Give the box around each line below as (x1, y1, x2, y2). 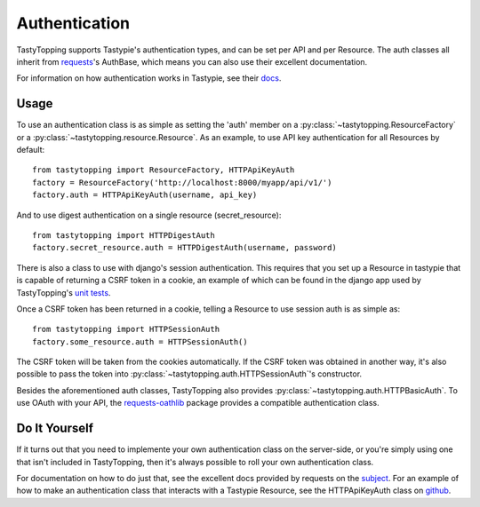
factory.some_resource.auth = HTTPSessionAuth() (32, 337, 248, 346)
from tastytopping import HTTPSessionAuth (32, 324, 220, 335)
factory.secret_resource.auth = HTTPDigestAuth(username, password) (32, 242, 337, 253)
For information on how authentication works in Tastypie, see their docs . (16, 73, 282, 83)
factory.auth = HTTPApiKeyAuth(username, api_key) (32, 190, 258, 200)
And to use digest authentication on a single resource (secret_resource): (16, 210, 282, 220)
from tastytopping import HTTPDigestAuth (32, 230, 215, 240)
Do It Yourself (16, 421, 93, 436)
